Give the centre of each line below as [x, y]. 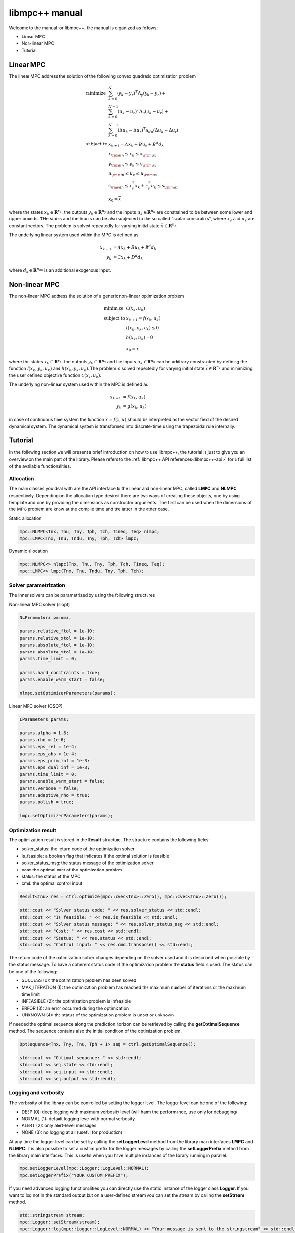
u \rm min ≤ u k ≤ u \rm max [133, 174]
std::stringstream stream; [52, 1215]
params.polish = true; [47, 802]
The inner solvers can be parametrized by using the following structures [82, 595]
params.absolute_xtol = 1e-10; [57, 652]
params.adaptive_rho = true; [55, 795]
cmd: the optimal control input [52, 883]
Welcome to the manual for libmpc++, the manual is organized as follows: [84, 28]
